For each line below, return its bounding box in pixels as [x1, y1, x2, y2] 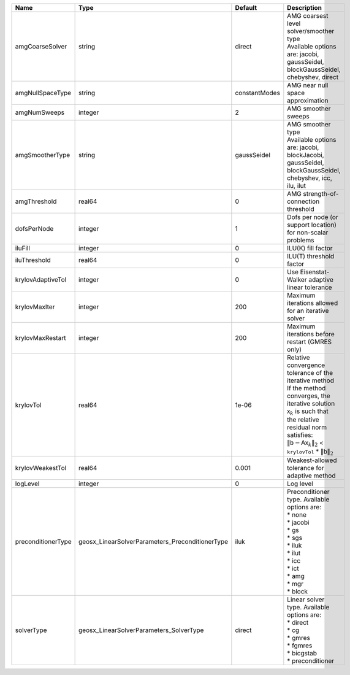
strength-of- [303, 190, 339, 198]
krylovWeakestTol [15, 464, 67, 472]
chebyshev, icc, [287, 174, 332, 182]
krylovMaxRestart [15, 334, 66, 342]
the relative [287, 415, 319, 424]
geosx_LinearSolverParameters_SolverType [78, 626, 204, 634]
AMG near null [287, 81, 329, 89]
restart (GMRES [287, 337, 332, 346]
